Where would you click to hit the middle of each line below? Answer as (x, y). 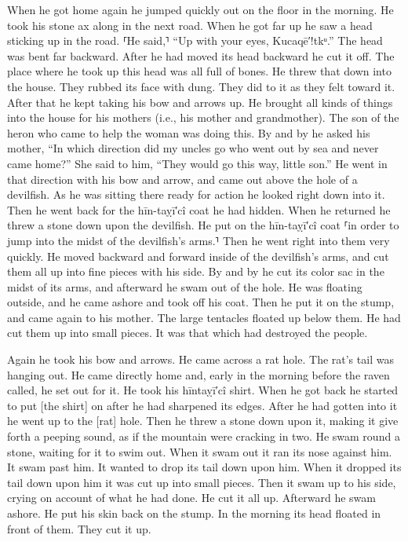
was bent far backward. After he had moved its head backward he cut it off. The (201, 55)
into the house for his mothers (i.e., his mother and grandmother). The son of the (203, 117)
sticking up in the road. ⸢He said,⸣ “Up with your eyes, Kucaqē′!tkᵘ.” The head (195, 40)
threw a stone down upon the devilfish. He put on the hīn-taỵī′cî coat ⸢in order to (203, 225)
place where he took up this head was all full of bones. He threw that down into (199, 71)
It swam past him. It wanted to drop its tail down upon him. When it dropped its (204, 467)
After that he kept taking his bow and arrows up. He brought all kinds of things (200, 102)
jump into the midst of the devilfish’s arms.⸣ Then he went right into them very (199, 240)
